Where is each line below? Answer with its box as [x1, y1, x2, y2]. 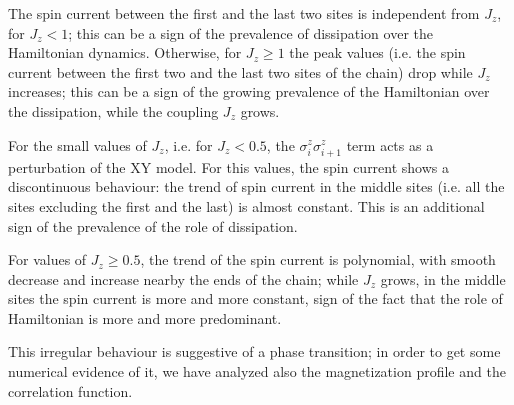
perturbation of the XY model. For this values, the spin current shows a [8, 156, 450, 177]
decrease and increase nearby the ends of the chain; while [8, 268, 359, 289]
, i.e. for [164, 134, 213, 155]
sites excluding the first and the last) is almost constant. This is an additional [8, 195, 485, 216]
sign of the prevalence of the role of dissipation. [8, 215, 298, 236]
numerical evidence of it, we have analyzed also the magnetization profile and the [8, 361, 506, 382]
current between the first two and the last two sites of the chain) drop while [8, 61, 473, 82]
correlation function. [8, 380, 133, 401]
